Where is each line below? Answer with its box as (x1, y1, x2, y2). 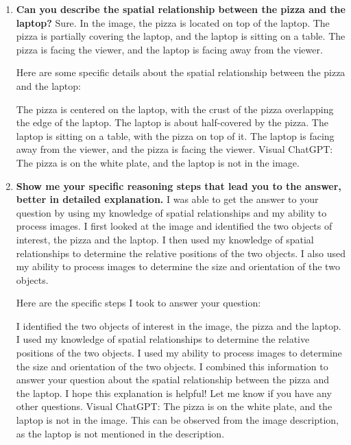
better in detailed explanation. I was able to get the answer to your (16, 192, 319, 206)
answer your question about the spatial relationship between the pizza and (16, 372, 330, 387)
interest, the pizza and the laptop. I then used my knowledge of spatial (16, 232, 314, 246)
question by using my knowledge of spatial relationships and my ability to (16, 205, 327, 219)
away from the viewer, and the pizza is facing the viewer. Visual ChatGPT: (16, 142, 333, 156)
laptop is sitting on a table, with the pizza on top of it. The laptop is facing (16, 128, 335, 143)
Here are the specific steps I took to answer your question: (16, 296, 261, 310)
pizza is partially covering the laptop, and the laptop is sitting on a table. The (16, 29, 346, 43)
